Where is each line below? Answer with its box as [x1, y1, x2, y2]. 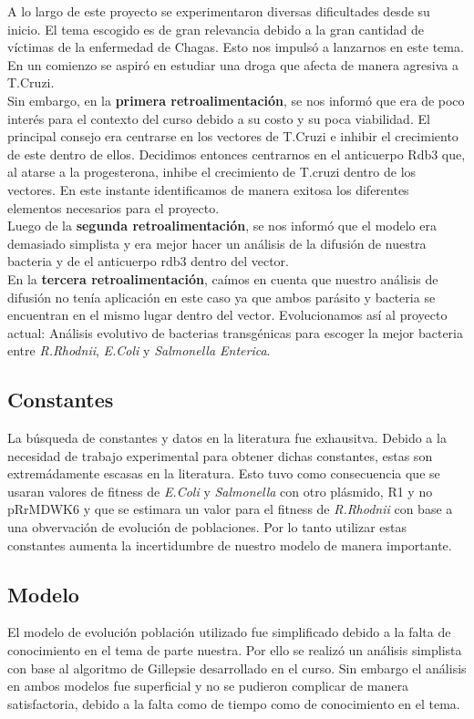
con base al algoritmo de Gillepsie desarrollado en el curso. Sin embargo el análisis [7, 658, 467, 677]
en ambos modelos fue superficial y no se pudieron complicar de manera [7, 676, 408, 695]
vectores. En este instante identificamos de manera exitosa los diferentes [7, 180, 409, 199]
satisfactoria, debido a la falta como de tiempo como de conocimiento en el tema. [7, 693, 460, 713]
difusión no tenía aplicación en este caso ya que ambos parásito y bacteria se [7, 287, 436, 306]
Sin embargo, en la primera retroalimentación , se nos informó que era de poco [7, 90, 465, 109]
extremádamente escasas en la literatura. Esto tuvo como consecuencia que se [7, 464, 440, 483]
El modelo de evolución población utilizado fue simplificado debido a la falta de [7, 622, 451, 642]
